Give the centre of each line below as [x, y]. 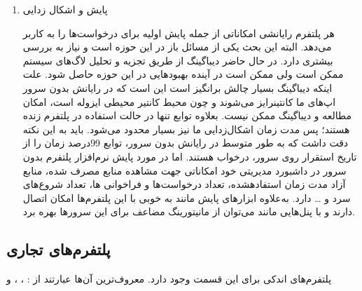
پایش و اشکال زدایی [65, 9]
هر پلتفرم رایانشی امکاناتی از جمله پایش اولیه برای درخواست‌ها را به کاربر [179, 33]
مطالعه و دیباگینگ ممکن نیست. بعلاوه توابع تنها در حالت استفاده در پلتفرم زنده [187, 115]
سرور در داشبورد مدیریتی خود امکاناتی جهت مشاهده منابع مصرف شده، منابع [185, 170]
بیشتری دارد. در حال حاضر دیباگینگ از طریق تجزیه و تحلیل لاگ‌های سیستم [178, 60]
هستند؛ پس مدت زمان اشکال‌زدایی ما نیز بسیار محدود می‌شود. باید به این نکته [186, 129]
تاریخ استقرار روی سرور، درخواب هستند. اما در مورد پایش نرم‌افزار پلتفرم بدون [190, 156]
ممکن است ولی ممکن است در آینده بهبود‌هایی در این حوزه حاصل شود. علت [183, 74]
